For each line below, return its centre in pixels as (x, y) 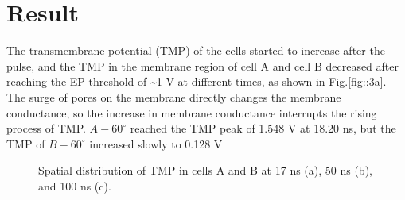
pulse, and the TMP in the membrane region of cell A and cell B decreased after (202, 65)
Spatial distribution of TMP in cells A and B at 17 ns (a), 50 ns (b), (205, 170)
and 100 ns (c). (75, 185)
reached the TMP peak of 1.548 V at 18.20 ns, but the (263, 128)
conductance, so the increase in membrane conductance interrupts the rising (192, 112)
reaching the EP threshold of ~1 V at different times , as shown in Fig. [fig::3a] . (197, 81)
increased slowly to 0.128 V (156, 143)
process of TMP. (46, 128)
